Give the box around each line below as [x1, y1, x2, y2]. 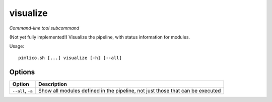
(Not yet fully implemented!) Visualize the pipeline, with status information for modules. [9, 34, 190, 40]
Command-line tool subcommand [9, 25, 80, 31]
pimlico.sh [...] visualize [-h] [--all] [18, 55, 122, 60]
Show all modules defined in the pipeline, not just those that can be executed [38, 87, 221, 94]
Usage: [9, 43, 25, 49]
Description [38, 80, 67, 87]
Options [9, 67, 35, 76]
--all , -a [12, 87, 33, 94]
